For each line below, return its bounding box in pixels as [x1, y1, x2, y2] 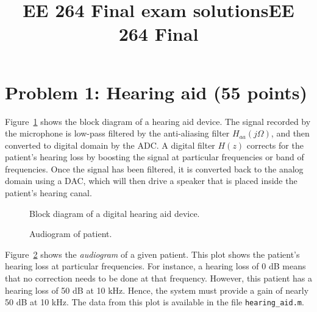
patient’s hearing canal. [5, 186, 92, 199]
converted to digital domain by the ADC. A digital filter [5, 138, 215, 151]
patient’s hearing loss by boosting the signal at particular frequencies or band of [5, 151, 304, 163]
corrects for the [246, 138, 304, 151]
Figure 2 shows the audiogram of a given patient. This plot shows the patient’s [5, 247, 300, 260]
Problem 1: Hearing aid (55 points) [5, 79, 307, 104]
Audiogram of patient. [29, 227, 112, 240]
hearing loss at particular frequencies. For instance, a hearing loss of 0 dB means [5, 260, 306, 272]
